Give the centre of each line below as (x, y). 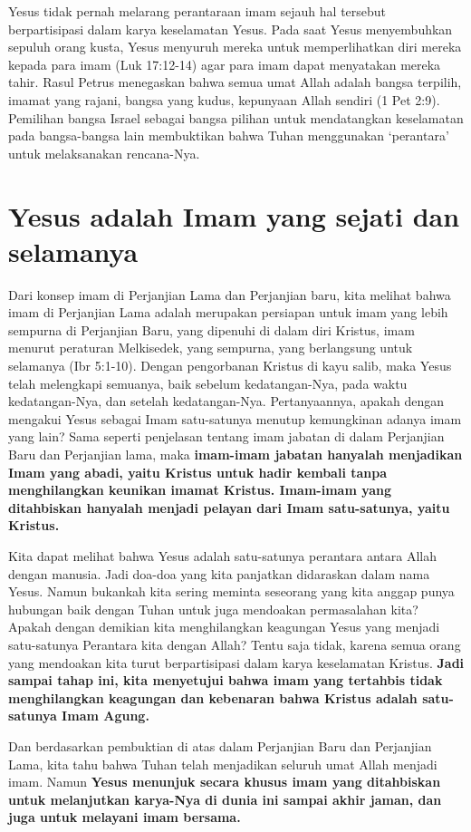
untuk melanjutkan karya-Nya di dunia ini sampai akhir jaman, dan (225, 799)
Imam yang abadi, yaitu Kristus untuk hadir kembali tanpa (198, 472)
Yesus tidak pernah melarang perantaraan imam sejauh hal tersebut (197, 11)
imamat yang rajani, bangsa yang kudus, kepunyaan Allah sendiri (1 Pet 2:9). (224, 99)
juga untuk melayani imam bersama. (125, 817)
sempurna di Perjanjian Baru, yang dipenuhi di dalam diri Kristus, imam (211, 329)
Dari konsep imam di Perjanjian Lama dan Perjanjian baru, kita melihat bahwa (230, 294)
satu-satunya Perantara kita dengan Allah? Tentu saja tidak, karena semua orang (235, 644)
